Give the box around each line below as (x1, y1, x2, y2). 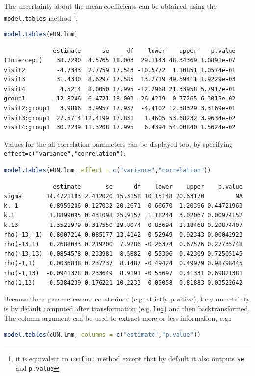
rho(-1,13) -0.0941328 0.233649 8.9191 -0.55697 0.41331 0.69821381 (4, 270, 243, 277)
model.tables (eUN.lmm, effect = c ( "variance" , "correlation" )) (4, 167, 211, 174)
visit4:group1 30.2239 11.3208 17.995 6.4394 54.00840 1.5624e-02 (4, 124, 236, 131)
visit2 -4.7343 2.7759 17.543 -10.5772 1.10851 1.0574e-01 (4, 66, 236, 74)
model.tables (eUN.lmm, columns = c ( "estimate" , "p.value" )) (4, 331, 201, 339)
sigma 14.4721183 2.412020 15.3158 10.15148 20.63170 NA (4, 193, 243, 200)
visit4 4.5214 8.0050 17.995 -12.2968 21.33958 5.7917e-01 (4, 85, 236, 93)
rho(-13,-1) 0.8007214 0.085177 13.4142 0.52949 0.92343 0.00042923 (4, 231, 243, 238)
